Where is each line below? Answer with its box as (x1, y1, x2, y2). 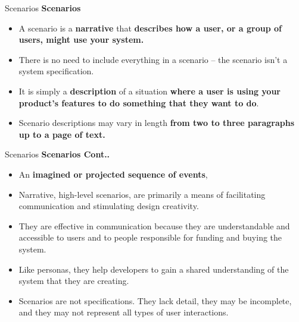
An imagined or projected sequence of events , (18, 168, 208, 180)
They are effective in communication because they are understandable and (18, 219, 290, 232)
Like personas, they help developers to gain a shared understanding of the (18, 263, 289, 275)
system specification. (18, 65, 94, 77)
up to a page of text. (18, 128, 105, 140)
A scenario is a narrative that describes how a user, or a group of (18, 21, 282, 34)
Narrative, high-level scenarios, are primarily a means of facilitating (18, 188, 266, 200)
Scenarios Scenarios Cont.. (5, 148, 110, 160)
